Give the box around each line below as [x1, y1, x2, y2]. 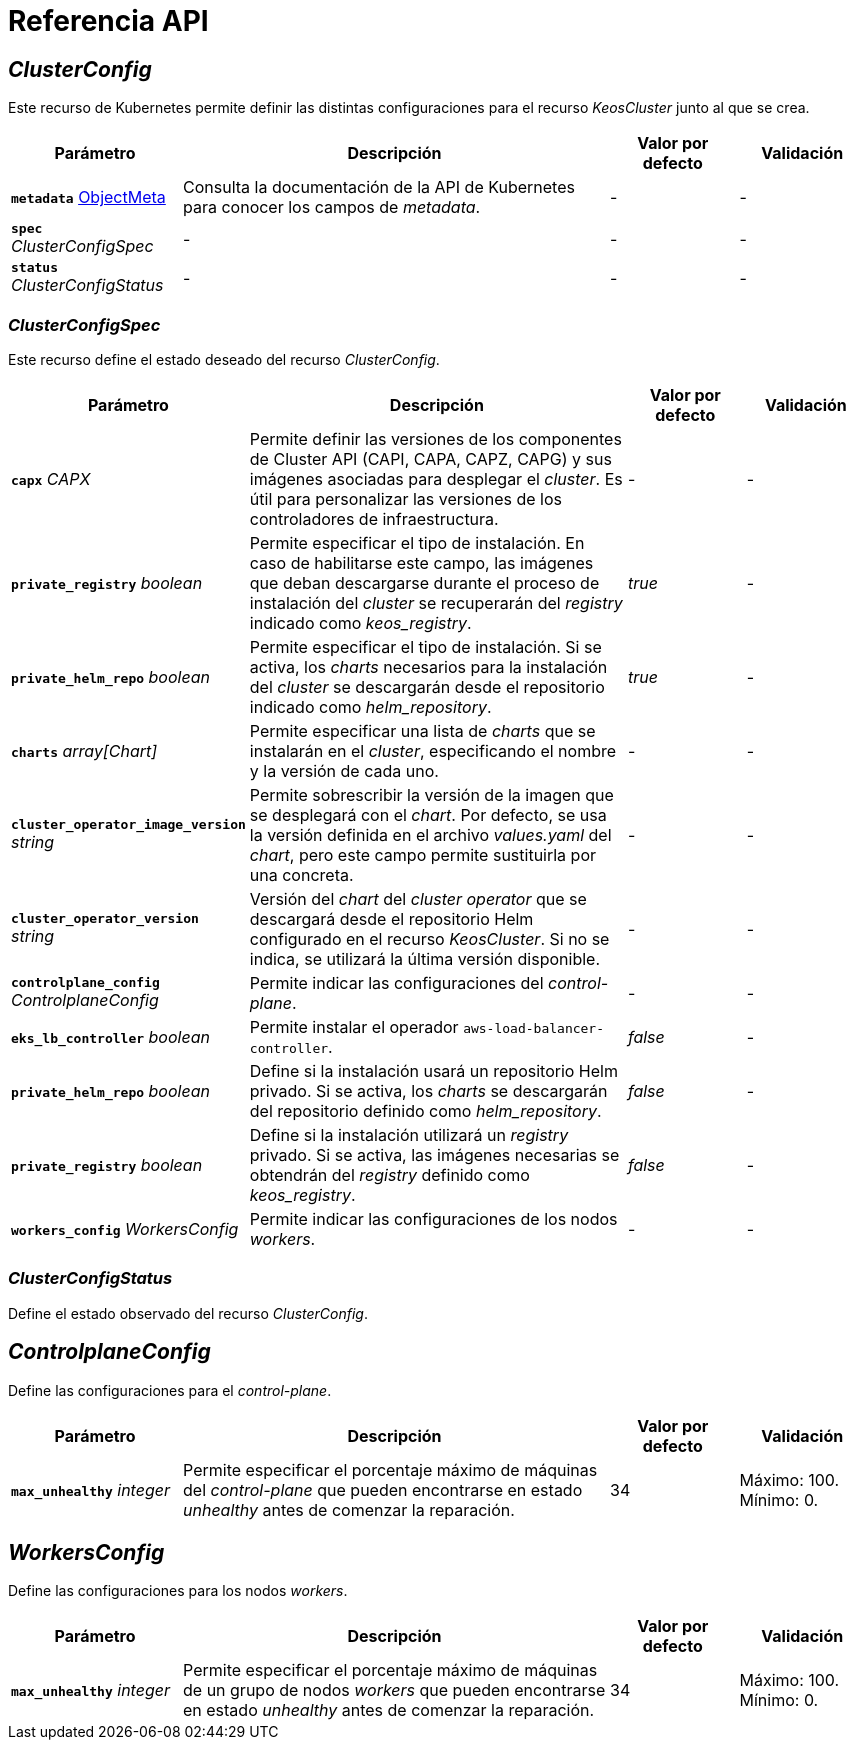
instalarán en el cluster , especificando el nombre [249, 740, 617, 761]
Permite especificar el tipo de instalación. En [249, 532, 585, 553]
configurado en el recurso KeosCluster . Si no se [249, 928, 610, 949]
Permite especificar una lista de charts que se [249, 720, 596, 741]
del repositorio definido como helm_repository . [249, 1100, 602, 1121]
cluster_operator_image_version [11, 817, 246, 833]
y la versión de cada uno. [249, 760, 439, 781]
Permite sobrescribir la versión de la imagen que [249, 784, 614, 805]
